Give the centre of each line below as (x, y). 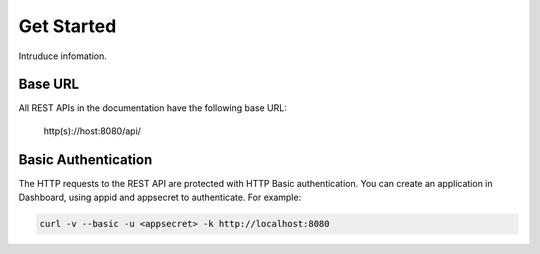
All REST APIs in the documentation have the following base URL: (152, 108)
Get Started (67, 26)
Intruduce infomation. (62, 56)
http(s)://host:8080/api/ (92, 131)
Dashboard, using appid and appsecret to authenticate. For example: (160, 197)
